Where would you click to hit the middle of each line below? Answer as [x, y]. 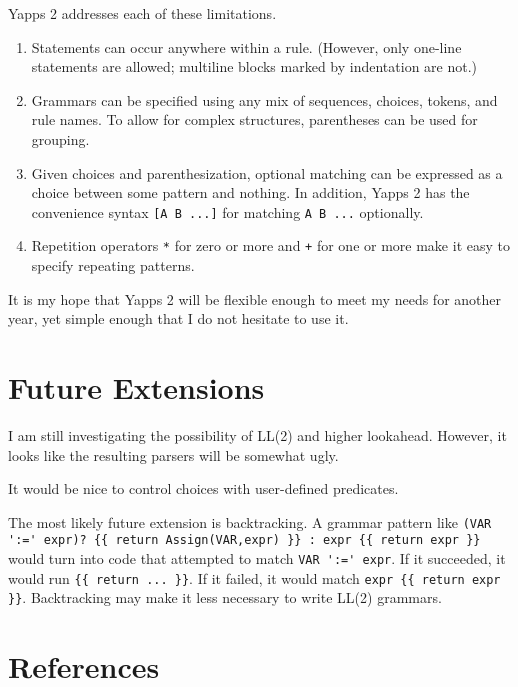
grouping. [60, 138]
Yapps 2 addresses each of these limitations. [142, 13]
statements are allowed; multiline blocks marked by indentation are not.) [254, 66]
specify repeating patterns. [113, 265]
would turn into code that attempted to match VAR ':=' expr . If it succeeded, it [257, 558]
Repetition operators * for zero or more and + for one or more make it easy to [270, 245]
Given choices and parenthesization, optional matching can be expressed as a [267, 172]
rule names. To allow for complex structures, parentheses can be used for [254, 119]
